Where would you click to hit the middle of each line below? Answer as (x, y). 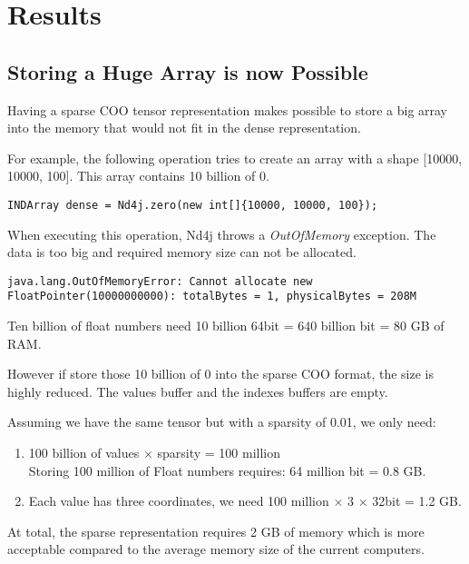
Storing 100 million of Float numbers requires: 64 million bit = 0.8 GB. (227, 470)
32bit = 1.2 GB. (417, 501)
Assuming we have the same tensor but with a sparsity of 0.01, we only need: (222, 422)
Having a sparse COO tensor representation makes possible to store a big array (228, 109)
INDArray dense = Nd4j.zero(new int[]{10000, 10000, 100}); (193, 205)
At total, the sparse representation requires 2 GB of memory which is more (216, 531)
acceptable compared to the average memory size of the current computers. (216, 549)
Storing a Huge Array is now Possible (188, 71)
